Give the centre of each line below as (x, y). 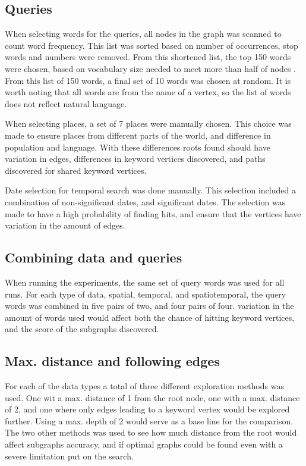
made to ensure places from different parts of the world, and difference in (138, 135)
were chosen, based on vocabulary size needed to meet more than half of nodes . (150, 68)
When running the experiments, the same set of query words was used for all (145, 282)
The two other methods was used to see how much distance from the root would (151, 432)
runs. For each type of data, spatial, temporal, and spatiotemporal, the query (146, 294)
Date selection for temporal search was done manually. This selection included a (150, 190)
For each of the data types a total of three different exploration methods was (144, 386)
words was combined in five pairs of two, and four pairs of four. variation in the (149, 306)
